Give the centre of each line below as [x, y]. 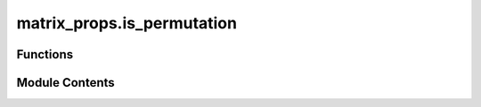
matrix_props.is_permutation [127, 23]
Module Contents [65, 83]
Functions [45, 54]
